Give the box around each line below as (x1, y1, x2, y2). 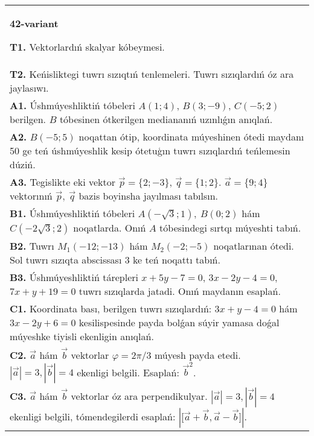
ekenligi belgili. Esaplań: (77, 365, 179, 379)
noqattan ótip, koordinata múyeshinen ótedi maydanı (78, 130, 304, 144)
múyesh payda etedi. (154, 347, 241, 362)
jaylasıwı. (10, 81, 49, 95)
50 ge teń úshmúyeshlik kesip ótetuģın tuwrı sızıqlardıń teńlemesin (10, 144, 290, 157)
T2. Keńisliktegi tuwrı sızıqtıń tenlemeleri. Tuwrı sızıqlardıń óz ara (10, 67, 294, 81)
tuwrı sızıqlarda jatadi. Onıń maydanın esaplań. (78, 284, 281, 298)
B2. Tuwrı (10, 239, 54, 253)
